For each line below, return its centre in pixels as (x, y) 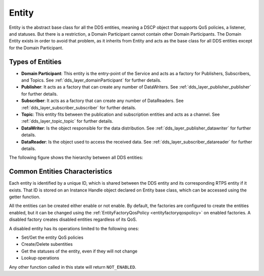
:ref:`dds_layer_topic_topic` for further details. (67, 121)
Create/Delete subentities (47, 244)
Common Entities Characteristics (61, 172)
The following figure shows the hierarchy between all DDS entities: (76, 158)
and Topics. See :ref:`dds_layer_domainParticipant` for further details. (91, 80)
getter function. (25, 197)
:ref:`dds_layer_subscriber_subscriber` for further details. (79, 107)
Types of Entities (35, 62)
